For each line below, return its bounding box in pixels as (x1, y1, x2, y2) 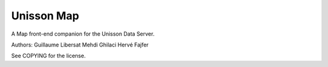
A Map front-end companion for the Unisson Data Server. (11, 30, 155, 37)
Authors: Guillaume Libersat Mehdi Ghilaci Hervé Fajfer (11, 41, 149, 48)
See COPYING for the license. (11, 52, 86, 60)
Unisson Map (11, 9, 80, 22)
